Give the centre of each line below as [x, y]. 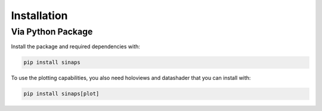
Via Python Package [52, 32]
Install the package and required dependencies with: [75, 47]
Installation [39, 16]
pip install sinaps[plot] [61, 94]
